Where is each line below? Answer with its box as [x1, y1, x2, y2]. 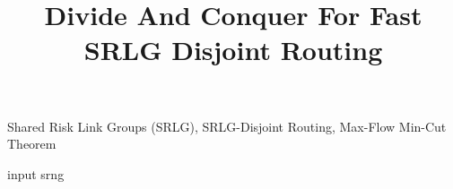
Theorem [7, 134, 57, 153]
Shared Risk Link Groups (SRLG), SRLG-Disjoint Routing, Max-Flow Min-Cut [7, 116, 447, 135]
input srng [7, 164, 65, 183]
